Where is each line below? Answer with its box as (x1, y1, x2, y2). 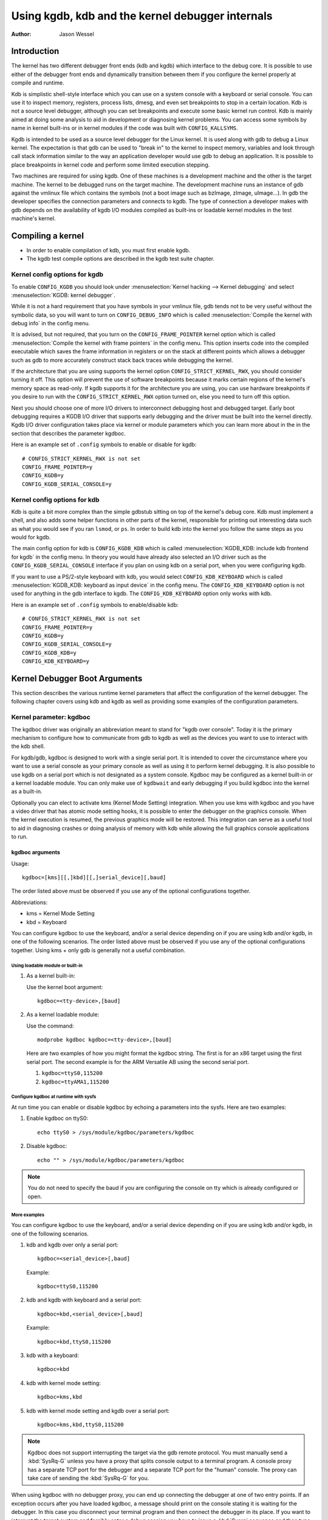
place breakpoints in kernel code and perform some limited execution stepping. (11, 161, 210, 168)
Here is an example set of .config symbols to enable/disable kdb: (11, 601, 179, 608)
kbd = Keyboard (26, 918, 67, 925)
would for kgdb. (11, 534, 51, 541)
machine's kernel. (11, 215, 56, 222)
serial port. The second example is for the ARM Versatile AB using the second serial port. (26, 1058, 249, 1065)
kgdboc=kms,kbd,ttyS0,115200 (37, 1422, 124, 1428)
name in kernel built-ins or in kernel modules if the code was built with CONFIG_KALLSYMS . (11, 125, 238, 132)
